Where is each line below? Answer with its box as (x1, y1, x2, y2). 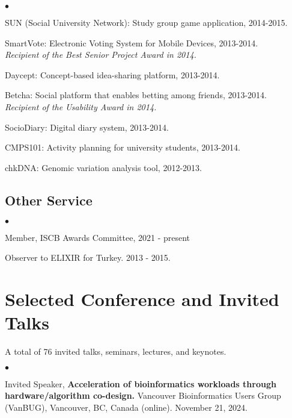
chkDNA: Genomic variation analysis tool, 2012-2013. (5, 161, 202, 173)
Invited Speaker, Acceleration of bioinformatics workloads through (5, 377, 276, 390)
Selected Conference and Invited (5, 286, 279, 311)
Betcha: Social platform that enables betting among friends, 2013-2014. (5, 89, 267, 101)
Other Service (5, 190, 93, 209)
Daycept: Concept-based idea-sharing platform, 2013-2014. (5, 68, 220, 81)
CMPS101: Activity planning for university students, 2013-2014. (5, 141, 240, 154)
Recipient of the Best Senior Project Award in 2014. (5, 48, 196, 61)
